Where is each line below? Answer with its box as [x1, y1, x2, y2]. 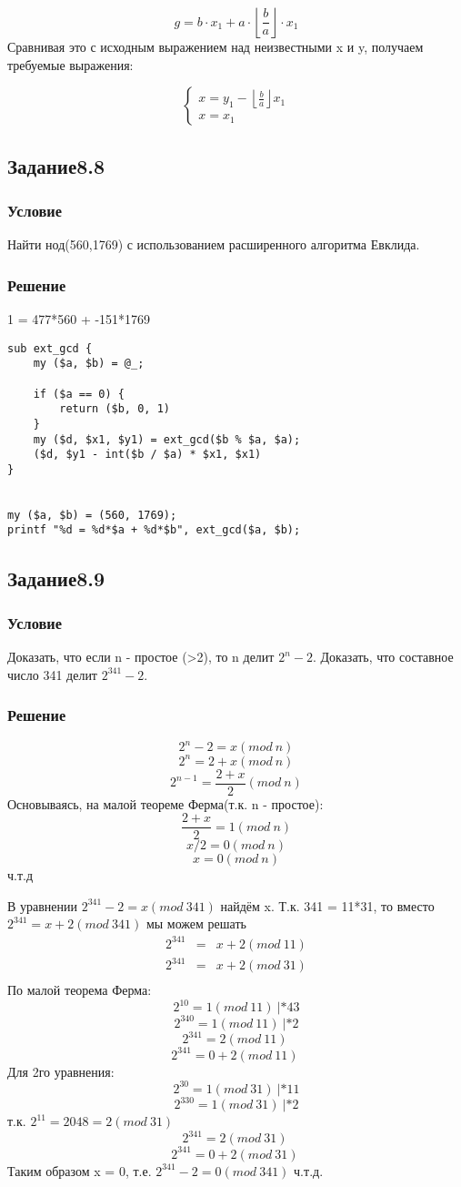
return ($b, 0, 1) [59, 402, 170, 416]
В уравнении [7, 896, 78, 915]
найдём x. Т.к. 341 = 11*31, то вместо [220, 896, 435, 915]
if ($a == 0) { [33, 387, 125, 401]
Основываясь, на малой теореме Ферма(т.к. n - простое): [7, 794, 324, 813]
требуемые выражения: [7, 55, 134, 74]
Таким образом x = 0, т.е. [7, 1161, 152, 1180]
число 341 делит [7, 665, 97, 684]
